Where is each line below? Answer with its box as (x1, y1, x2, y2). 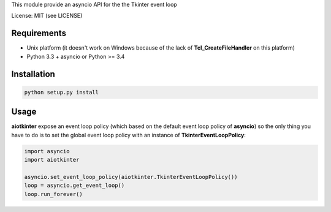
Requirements (11, 28, 67, 39)
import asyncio (24, 148, 70, 154)
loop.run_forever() (24, 191, 83, 197)
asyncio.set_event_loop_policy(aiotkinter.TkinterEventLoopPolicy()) (24, 173, 238, 180)
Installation (11, 69, 55, 79)
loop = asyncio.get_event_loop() (24, 182, 125, 189)
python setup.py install (24, 89, 99, 96)
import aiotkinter (24, 156, 80, 163)
